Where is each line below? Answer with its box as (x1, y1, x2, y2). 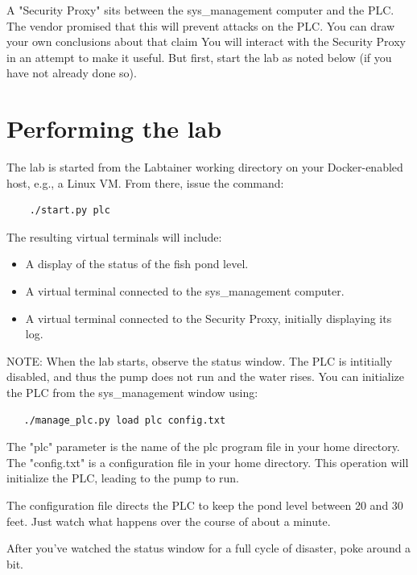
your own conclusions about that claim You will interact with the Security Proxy (6, 33, 406, 50)
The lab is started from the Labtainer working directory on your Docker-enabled (6, 159, 403, 176)
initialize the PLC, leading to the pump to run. (6, 470, 240, 486)
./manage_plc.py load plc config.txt (23, 414, 226, 426)
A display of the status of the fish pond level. (25, 255, 249, 272)
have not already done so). (6, 64, 137, 81)
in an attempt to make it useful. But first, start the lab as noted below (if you (6, 48, 392, 65)
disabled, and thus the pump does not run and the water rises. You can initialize (6, 368, 405, 385)
